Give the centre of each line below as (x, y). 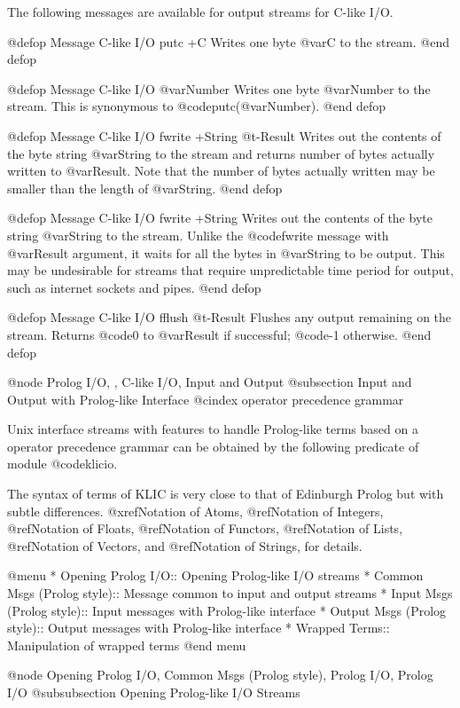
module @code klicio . (62, 464)
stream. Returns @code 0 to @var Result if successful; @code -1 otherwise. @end (219, 334)
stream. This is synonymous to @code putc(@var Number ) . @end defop (197, 106)
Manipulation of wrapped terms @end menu (127, 645)
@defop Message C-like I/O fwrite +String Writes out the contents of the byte (220, 218)
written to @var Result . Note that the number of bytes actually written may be (221, 171)
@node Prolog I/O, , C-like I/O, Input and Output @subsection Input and (210, 382)
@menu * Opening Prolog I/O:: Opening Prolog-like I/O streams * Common (215, 575)
